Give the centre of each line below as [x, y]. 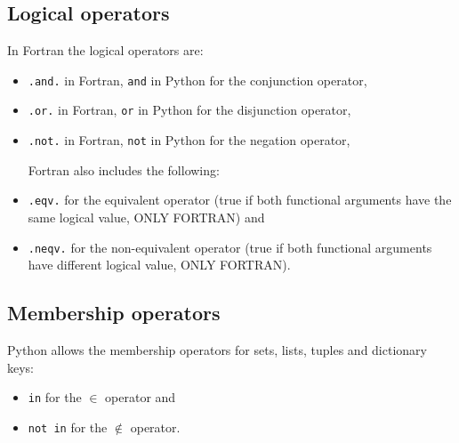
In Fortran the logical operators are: [105, 50]
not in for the [68, 427]
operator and [141, 397]
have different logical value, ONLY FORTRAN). [159, 265]
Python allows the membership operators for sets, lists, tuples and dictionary [217, 350]
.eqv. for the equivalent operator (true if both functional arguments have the [240, 200]
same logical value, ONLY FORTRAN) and [146, 217]
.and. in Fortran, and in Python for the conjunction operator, [197, 80]
